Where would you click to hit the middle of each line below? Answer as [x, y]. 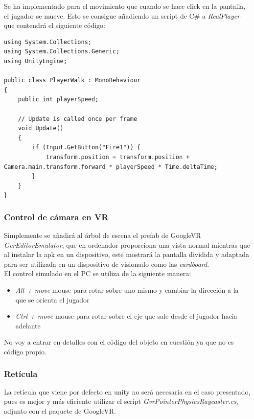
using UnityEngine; [35, 61]
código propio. [25, 352]
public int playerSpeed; [58, 100]
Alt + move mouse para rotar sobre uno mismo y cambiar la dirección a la [127, 290]
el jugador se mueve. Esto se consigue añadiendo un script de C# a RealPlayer [122, 15]
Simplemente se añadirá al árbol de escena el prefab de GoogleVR [103, 235]
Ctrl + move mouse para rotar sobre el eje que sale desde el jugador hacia [126, 316]
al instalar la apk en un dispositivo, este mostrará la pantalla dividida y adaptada [127, 254]
